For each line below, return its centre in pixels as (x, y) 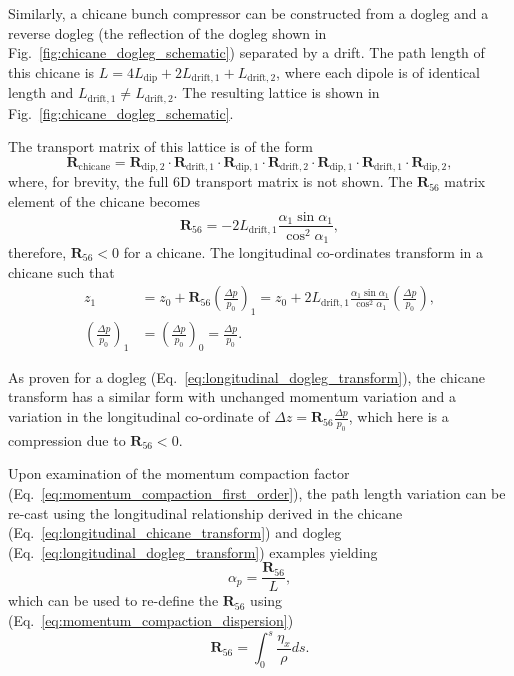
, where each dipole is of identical (378, 71)
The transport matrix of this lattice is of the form (160, 146)
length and (41, 92)
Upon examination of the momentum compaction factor (179, 473)
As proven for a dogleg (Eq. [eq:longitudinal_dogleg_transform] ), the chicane (246, 376)
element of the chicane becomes (104, 200)
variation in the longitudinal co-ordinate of (139, 416)
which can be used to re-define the (113, 600)
